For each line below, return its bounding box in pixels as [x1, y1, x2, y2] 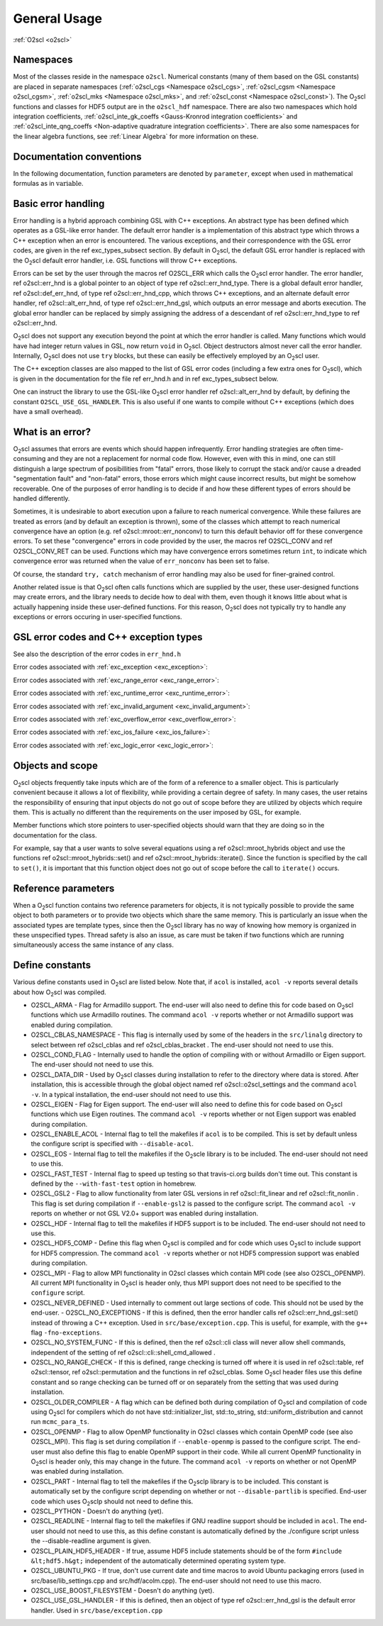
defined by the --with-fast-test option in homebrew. [30, 1179, 196, 1188]
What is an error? [13, 425, 91, 438]
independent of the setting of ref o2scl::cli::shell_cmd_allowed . [30, 1348, 216, 1357]
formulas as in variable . [13, 179, 84, 188]
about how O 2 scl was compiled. [13, 988, 106, 998]
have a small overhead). [13, 408, 84, 416]
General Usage [13, 11, 103, 26]
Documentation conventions [13, 150, 142, 162]
